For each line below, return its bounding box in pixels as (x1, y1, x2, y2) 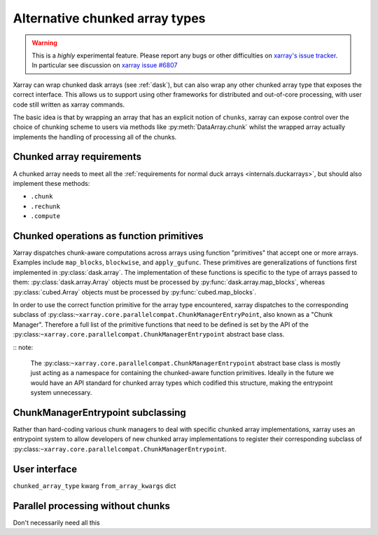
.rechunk (30, 202, 61, 210)
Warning (31, 39, 57, 47)
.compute (30, 212, 61, 220)
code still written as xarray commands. (13, 100, 125, 109)
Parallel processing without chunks (13, 500, 171, 512)
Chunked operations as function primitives (13, 230, 204, 242)
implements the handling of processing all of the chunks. (13, 133, 177, 141)
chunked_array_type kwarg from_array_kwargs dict (13, 481, 176, 490)
